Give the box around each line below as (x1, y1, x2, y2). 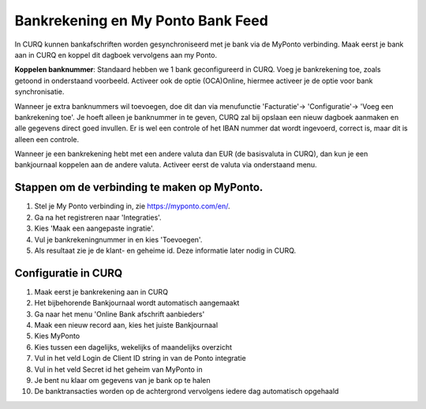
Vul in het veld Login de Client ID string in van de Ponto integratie (34, 354, 246, 363)
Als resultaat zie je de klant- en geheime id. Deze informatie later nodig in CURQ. (34, 246, 297, 255)
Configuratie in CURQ (14, 266, 123, 280)
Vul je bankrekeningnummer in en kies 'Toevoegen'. (34, 235, 203, 244)
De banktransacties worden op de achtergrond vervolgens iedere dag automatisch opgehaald (34, 387, 339, 396)
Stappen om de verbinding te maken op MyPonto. (14, 181, 263, 194)
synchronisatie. (14, 87, 65, 96)
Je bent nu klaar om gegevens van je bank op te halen (34, 375, 211, 385)
